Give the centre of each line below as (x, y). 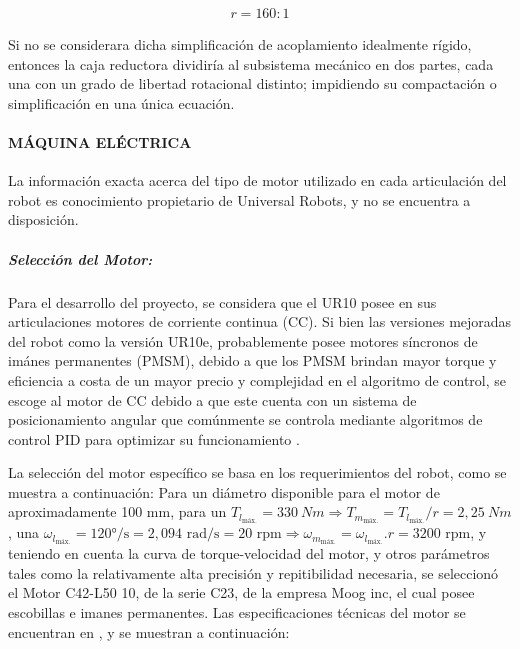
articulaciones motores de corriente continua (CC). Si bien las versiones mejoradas (260, 321)
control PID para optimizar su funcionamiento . (154, 438)
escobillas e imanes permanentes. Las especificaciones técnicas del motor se (237, 611)
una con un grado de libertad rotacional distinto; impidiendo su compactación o (252, 83)
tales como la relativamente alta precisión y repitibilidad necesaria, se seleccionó (253, 572)
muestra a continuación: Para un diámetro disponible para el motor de (224, 491)
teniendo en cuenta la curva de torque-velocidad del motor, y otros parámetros (249, 553)
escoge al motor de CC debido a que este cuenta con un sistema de (212, 399)
